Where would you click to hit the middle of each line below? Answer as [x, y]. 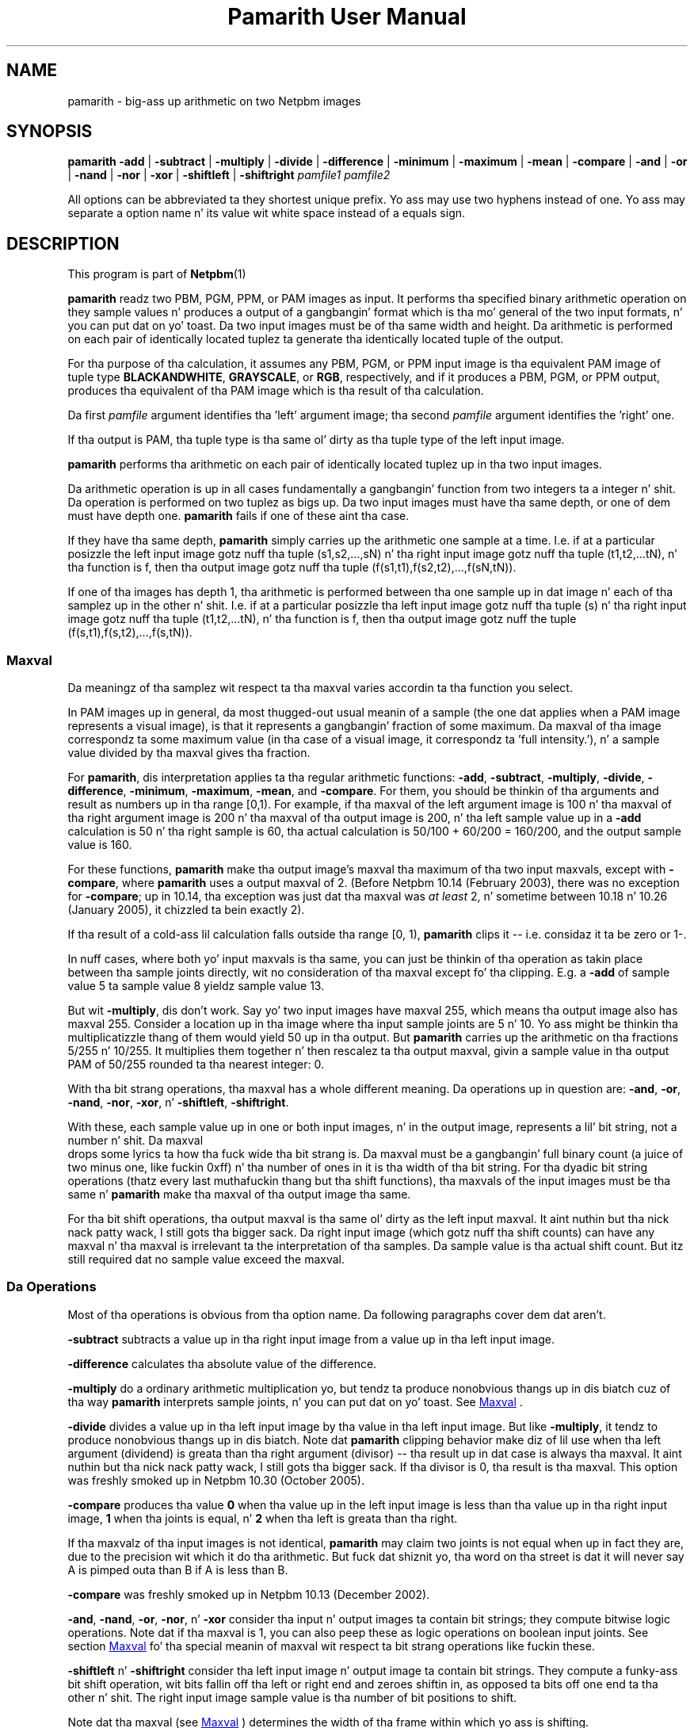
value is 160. [100, 845]
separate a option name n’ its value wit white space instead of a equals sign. [267, 213]
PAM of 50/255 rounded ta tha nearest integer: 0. [196, 1065]
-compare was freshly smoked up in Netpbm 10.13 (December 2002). [249, 1594]
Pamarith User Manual [347, 17]
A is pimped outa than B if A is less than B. [178, 1569]
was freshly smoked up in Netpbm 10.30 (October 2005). [216, 1480]
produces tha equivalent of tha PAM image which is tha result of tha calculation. [276, 391]
